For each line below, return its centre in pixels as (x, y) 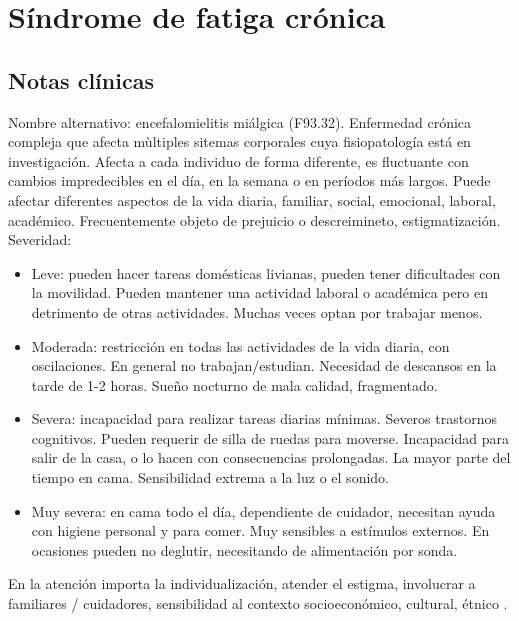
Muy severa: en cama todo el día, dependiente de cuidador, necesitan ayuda (263, 510)
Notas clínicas (81, 79)
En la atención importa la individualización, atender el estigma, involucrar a (242, 583)
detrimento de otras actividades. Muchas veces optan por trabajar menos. (257, 311)
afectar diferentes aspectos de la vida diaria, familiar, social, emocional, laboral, (252, 199)
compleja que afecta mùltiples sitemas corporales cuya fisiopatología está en (239, 141)
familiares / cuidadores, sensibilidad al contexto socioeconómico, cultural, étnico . (258, 603)
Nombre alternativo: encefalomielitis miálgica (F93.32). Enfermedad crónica (240, 121)
